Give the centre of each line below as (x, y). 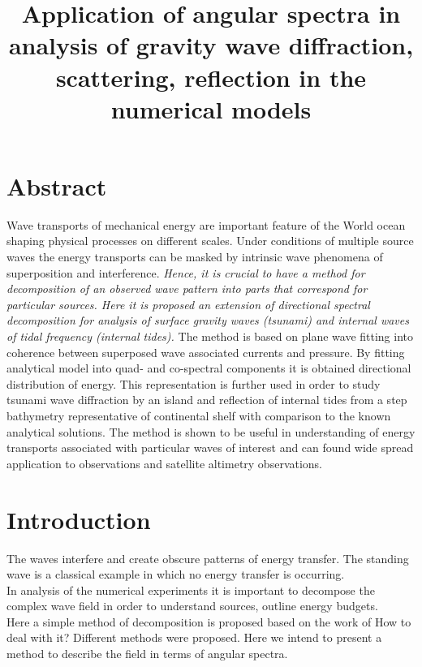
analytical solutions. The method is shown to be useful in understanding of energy (211, 431)
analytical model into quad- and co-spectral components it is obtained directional (209, 368)
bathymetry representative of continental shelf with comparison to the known (199, 415)
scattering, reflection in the (211, 77)
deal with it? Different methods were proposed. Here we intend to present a (194, 637)
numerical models (211, 108)
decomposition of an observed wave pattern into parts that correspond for (187, 288)
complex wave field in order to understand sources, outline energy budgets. (192, 606)
